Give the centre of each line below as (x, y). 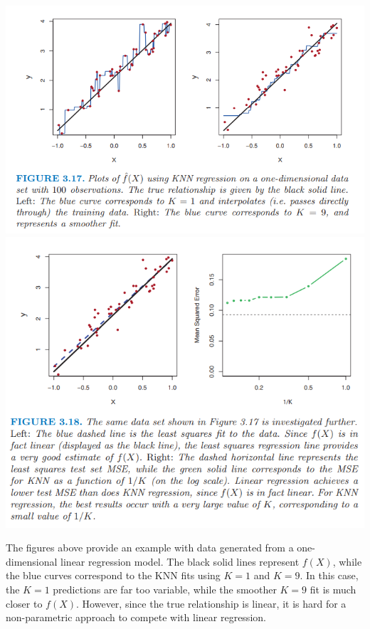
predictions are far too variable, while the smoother (165, 590)
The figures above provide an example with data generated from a (150, 548)
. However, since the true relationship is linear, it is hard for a (211, 603)
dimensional (32, 561)
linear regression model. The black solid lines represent (180, 561)
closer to (24, 603)
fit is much (333, 590)
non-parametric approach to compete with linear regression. (136, 617)
